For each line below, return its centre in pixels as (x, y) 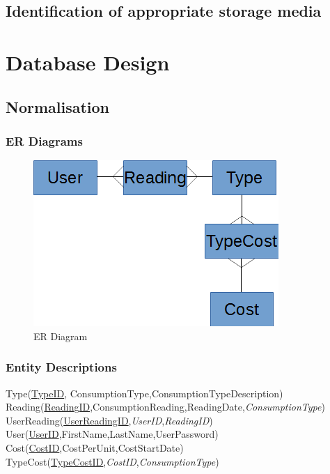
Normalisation (58, 106)
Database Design (88, 62)
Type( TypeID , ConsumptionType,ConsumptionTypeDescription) (144, 393)
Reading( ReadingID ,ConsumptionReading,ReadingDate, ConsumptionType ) (165, 407)
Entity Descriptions (61, 367)
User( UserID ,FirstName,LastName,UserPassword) (112, 434)
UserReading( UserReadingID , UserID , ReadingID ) (109, 420)
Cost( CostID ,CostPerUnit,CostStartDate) (95, 447)
